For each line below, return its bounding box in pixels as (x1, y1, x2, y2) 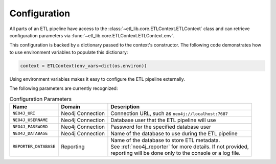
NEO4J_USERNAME (12, 118, 48, 123)
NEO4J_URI (12, 110, 36, 116)
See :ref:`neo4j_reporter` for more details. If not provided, (110, 143, 249, 150)
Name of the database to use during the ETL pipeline (110, 130, 238, 137)
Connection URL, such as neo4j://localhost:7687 (110, 110, 228, 117)
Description (110, 103, 140, 110)
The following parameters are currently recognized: (9, 85, 118, 91)
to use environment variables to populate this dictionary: (9, 49, 128, 55)
